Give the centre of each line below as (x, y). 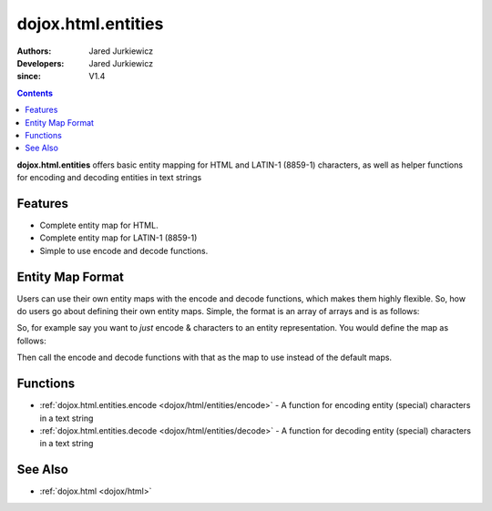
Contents (35, 93)
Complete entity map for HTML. (99, 225)
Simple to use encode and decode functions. (124, 250)
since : (29, 77)
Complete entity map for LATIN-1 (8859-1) (118, 238)
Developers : (41, 63)
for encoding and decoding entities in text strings (109, 178)
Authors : (34, 51)
